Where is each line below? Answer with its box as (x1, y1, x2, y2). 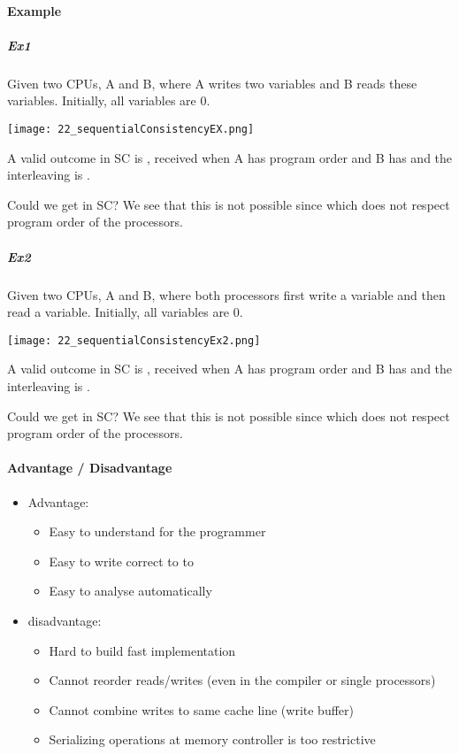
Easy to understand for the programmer (49, 522, 266, 541)
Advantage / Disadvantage (7, 458, 172, 477)
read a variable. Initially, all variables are (7, 303, 230, 321)
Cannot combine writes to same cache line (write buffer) (49, 700, 354, 719)
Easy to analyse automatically (49, 581, 212, 600)
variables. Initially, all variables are (7, 91, 196, 110)
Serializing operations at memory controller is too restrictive (49, 730, 376, 749)
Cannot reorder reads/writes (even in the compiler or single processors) (49, 671, 436, 689)
